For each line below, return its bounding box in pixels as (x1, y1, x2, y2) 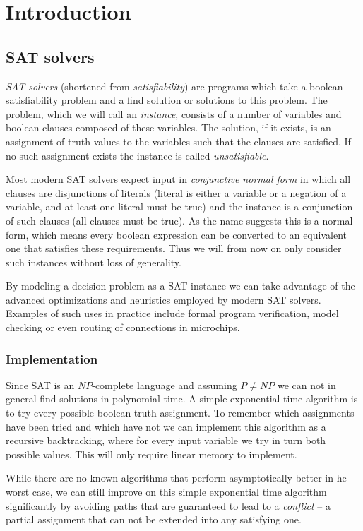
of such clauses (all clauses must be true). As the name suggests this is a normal (6, 213, 353, 227)
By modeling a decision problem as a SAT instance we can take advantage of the (6, 278, 355, 293)
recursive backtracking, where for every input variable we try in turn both (6, 433, 326, 448)
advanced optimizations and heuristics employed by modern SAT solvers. (6, 292, 321, 306)
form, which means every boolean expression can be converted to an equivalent (6, 227, 347, 241)
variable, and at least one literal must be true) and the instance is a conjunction (6, 199, 353, 214)
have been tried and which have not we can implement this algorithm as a (6, 419, 326, 434)
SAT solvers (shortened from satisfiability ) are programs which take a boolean (6, 78, 343, 93)
